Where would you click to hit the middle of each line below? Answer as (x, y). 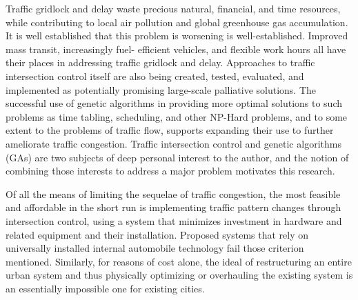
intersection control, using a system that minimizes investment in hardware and (174, 220)
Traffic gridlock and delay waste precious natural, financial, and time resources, (173, 8)
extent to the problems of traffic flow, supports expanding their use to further (170, 130)
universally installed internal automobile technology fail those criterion (155, 248)
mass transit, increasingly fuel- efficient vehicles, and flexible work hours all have (176, 49)
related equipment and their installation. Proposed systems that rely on (157, 234)
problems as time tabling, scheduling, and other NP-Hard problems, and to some (177, 116)
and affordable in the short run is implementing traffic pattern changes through (173, 207)
